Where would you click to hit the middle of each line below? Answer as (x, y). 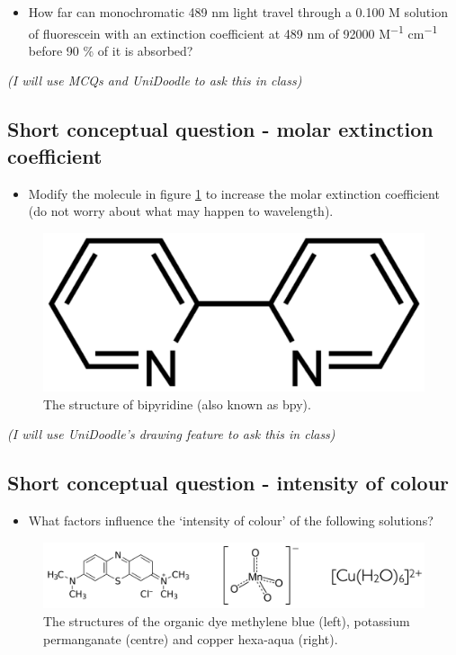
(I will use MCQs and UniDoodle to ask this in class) (155, 81)
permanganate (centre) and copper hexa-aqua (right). (191, 638)
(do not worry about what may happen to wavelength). (181, 211)
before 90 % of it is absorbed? (111, 50)
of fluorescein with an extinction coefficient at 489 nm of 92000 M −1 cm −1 (233, 31)
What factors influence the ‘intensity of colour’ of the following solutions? (231, 520)
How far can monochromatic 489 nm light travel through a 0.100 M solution (238, 12)
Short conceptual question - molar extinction (220, 129)
